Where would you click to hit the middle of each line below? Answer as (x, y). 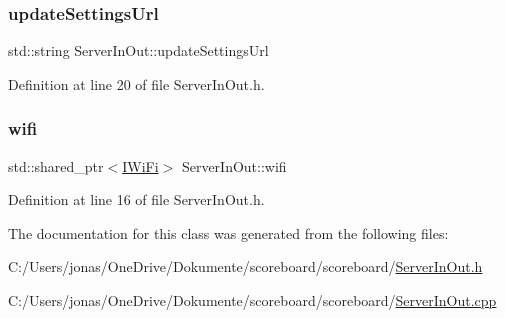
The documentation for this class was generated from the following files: (228, 232)
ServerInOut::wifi (234, 165)
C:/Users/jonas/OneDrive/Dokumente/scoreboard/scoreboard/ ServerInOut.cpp (252, 300)
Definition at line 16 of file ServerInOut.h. (136, 199)
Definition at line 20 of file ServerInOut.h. (136, 83)
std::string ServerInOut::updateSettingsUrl (138, 50)
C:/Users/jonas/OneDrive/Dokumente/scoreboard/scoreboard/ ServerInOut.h (245, 266)
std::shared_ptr (56, 165)
